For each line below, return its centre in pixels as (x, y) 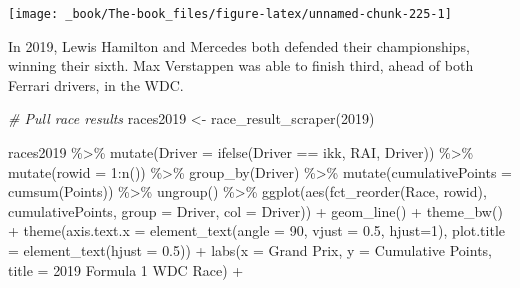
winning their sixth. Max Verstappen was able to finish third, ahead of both (241, 65)
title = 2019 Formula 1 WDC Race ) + (126, 269)
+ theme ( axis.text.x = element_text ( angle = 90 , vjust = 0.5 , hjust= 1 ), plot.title (256, 230)
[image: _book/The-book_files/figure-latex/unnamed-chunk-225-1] (230, 14)
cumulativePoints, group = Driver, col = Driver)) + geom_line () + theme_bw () (255, 210)
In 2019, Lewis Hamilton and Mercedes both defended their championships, (239, 45)
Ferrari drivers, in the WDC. (96, 84)
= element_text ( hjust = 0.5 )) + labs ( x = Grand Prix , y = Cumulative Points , (250, 250)
